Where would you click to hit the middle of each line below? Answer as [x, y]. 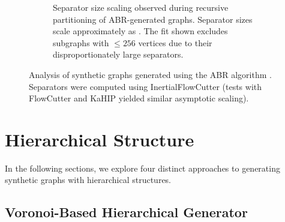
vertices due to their [175, 42]
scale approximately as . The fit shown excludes [140, 31]
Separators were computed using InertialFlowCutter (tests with [145, 86]
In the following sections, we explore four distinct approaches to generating [142, 168]
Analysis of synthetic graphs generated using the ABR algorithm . [150, 74]
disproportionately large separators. [118, 54]
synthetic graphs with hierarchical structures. [88, 180]
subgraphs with [81, 42]
